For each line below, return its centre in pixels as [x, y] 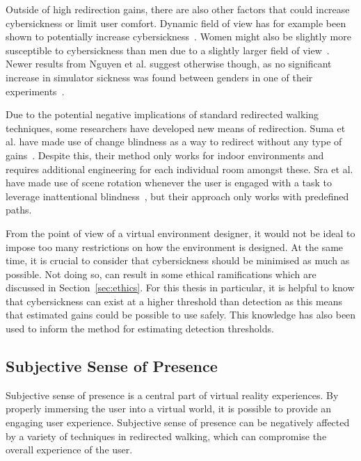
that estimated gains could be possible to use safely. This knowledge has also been [181, 315]
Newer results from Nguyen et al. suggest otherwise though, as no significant [169, 64]
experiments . [35, 91]
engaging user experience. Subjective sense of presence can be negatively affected [178, 422]
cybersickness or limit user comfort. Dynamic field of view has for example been [176, 23]
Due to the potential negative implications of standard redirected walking [162, 114]
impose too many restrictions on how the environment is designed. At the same [175, 246]
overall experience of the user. [69, 450]
